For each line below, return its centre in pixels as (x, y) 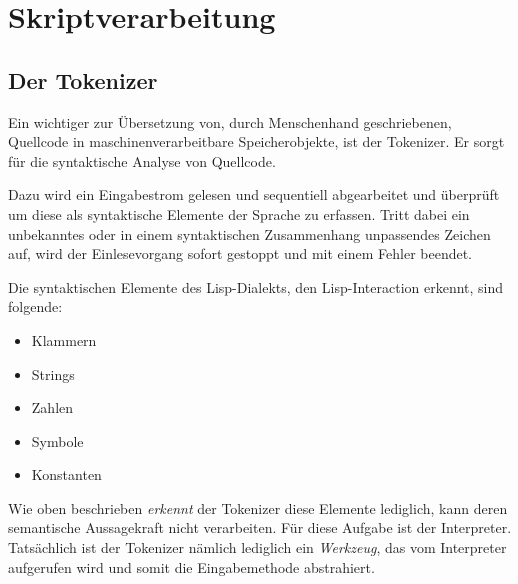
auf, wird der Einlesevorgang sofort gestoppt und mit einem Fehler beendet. (240, 253)
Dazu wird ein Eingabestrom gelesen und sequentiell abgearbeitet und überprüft (254, 194)
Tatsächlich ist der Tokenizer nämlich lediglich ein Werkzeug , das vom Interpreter (257, 547)
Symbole (57, 440)
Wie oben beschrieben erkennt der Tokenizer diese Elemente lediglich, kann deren (258, 507)
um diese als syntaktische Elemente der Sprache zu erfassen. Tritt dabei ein (239, 213)
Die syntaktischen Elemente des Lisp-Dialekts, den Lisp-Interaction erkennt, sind (256, 286)
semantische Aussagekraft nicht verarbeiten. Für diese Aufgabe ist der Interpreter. (260, 527)
